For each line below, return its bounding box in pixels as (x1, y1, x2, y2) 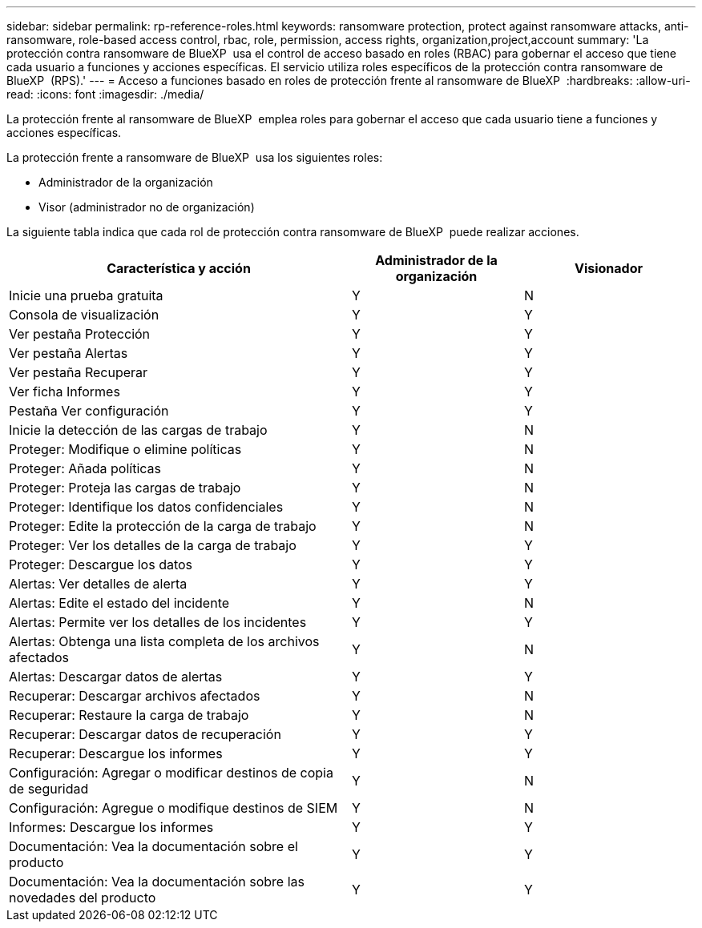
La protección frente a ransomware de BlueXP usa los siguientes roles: (6, 151, 383, 164)
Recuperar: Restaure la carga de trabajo (9, 707, 249, 723)
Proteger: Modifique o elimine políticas (9, 441, 242, 457)
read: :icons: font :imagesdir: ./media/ (6, 87, 204, 101)
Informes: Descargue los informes (9, 819, 214, 835)
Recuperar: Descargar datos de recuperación (9, 726, 281, 742)
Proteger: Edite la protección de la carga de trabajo (9, 518, 317, 534)
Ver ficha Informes (9, 384, 120, 400)
